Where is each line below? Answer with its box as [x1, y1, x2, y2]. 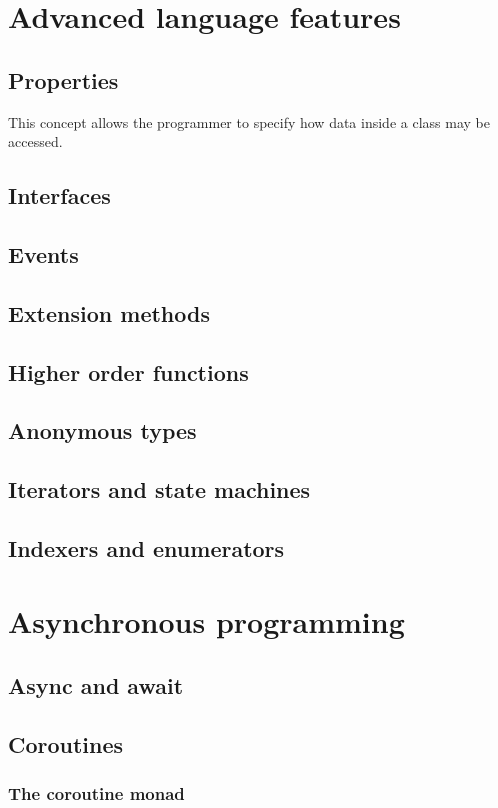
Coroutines [8, 728, 124, 759]
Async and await [8, 670, 184, 700]
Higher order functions [8, 356, 249, 387]
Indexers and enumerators [8, 532, 285, 563]
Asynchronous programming [8, 601, 405, 642]
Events [8, 238, 79, 269]
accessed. [8, 131, 63, 152]
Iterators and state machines [8, 474, 311, 505]
